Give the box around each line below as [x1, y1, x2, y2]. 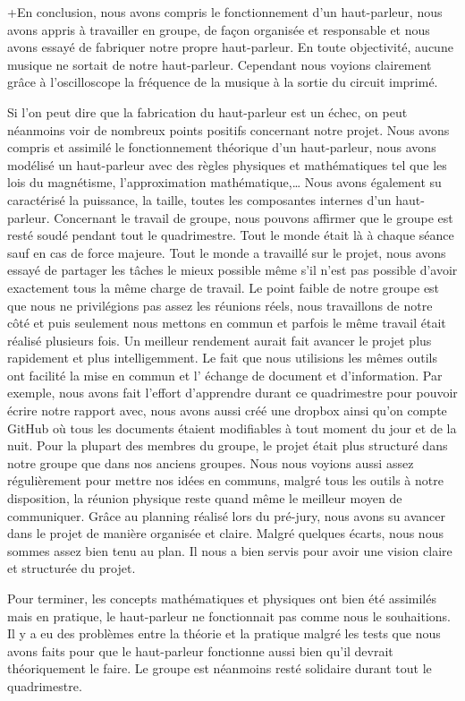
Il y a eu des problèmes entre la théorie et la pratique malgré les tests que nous [7, 624, 441, 643]
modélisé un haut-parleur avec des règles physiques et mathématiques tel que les [7, 155, 447, 174]
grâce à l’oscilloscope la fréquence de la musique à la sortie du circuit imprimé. [7, 73, 438, 91]
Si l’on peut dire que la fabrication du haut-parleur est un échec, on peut [7, 102, 408, 121]
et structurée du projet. [7, 559, 136, 577]
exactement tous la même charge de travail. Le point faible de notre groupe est [7, 278, 440, 296]
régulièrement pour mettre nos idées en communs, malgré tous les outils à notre [7, 471, 444, 490]
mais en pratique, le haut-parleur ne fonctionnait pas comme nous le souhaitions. [7, 606, 451, 625]
